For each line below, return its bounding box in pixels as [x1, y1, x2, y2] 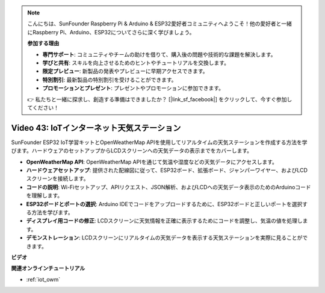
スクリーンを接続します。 [26, 175, 89, 182]
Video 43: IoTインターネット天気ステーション [11, 122, 181, 133]
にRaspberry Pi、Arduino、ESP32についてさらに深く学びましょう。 [27, 28, 195, 36]
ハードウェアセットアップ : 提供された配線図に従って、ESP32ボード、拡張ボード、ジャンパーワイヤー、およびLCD [26, 166, 308, 174]
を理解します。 [26, 192, 63, 199]
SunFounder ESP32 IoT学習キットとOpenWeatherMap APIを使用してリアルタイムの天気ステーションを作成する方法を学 [11, 139, 308, 146]
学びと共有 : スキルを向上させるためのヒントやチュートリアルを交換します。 [42, 59, 230, 66]
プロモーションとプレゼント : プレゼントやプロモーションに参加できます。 [42, 84, 224, 92]
